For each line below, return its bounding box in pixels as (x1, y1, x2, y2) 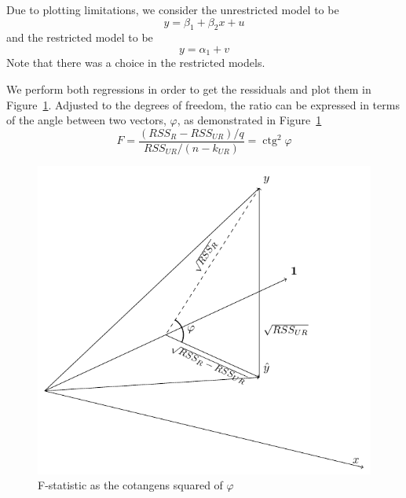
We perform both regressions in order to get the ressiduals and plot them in (6, 81, 371, 98)
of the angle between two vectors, (6, 112, 166, 128)
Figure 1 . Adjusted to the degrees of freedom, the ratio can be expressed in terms (6, 96, 400, 113)
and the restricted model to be (6, 29, 153, 46)
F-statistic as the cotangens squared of (38, 477, 223, 493)
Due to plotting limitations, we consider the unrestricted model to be (6, 2, 339, 17)
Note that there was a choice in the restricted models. (6, 54, 265, 71)
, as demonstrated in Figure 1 (177, 112, 322, 128)
